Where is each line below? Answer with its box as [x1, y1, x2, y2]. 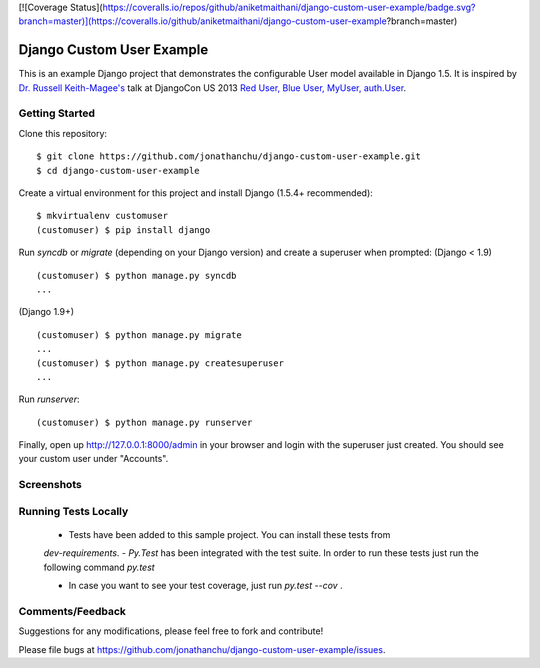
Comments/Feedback [18, 604, 127, 618]
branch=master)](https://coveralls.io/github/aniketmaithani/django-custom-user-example [18, 15, 387, 27]
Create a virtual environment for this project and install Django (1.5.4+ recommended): [18, 187, 374, 199]
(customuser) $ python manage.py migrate [36, 329, 242, 340]
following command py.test [43, 561, 155, 573]
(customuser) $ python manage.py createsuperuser [36, 357, 285, 369]
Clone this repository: [18, 127, 108, 139]
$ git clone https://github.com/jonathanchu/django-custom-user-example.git [36, 151, 422, 162]
